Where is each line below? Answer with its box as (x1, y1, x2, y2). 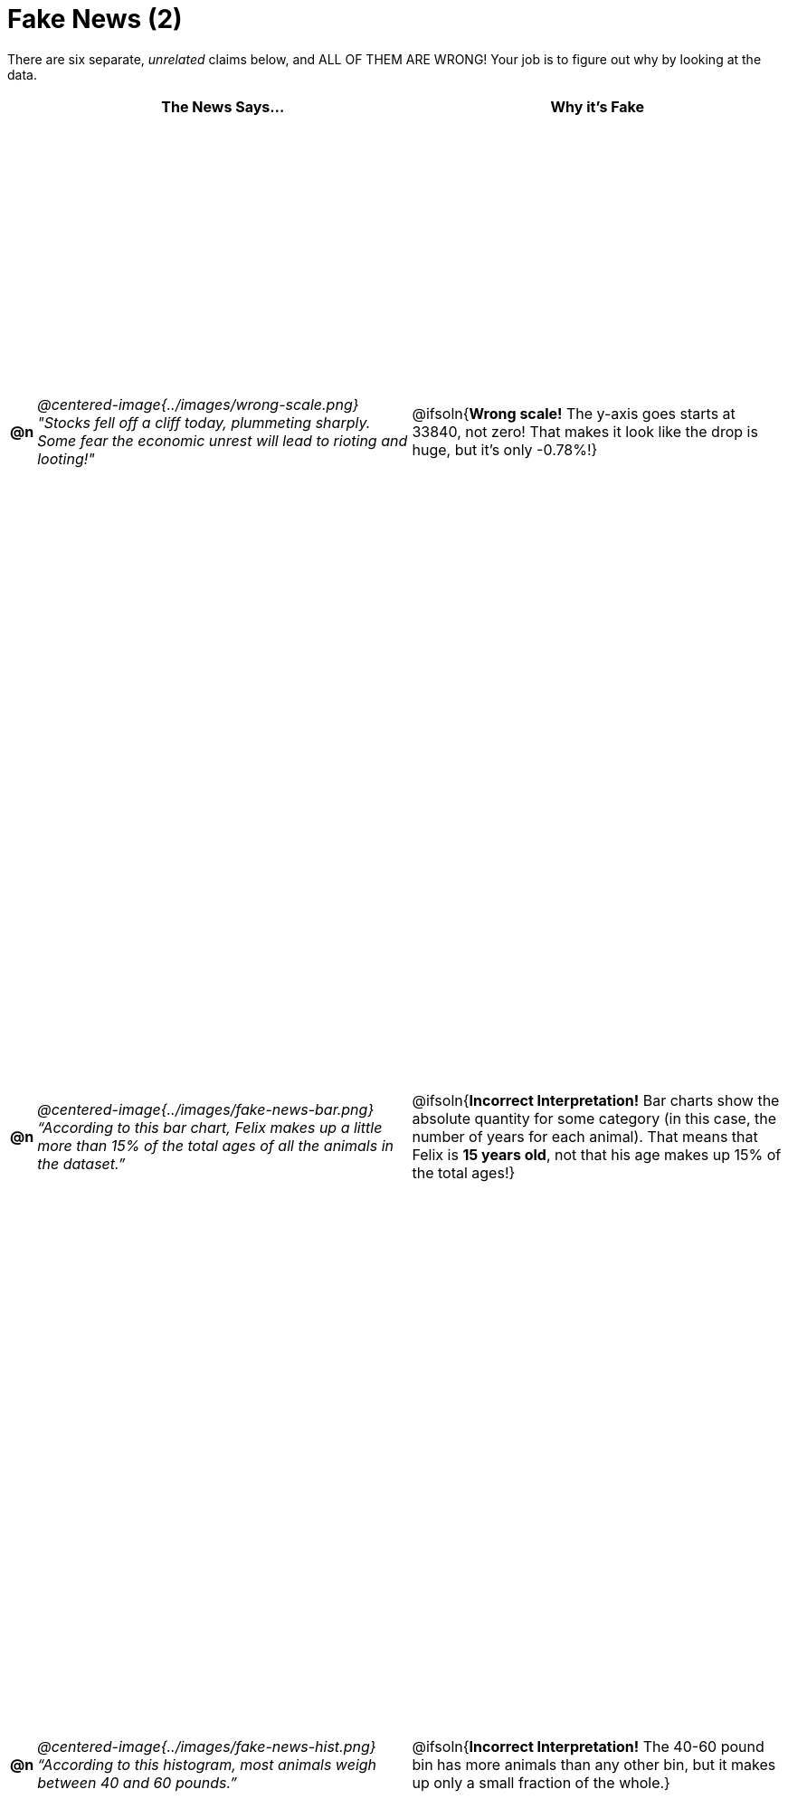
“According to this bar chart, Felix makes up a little (37, 1118, 383, 1137)
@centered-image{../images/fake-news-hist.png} (37, 1737, 376, 1756)
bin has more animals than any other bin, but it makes (412, 1755, 776, 1774)
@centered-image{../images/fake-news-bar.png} (37, 1099, 375, 1118)
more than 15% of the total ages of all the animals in (37, 1136, 394, 1155)
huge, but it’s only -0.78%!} (412, 440, 598, 459)
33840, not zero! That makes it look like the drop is (412, 422, 758, 441)
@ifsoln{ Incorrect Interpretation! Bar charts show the (412, 1090, 780, 1109)
